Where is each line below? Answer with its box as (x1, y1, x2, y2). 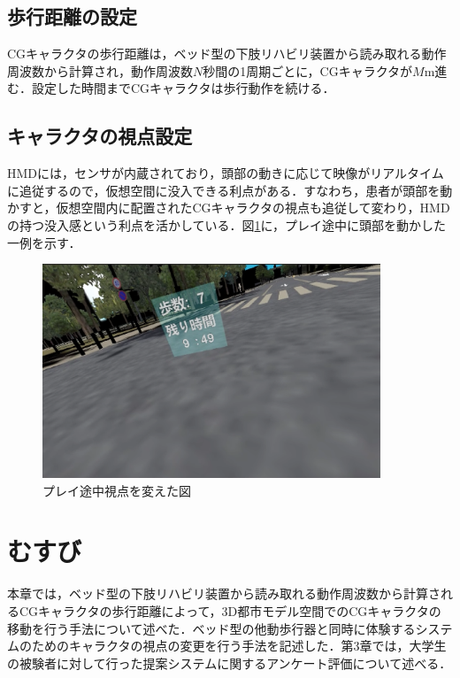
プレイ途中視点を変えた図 (42, 481, 191, 499)
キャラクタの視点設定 (7, 122, 193, 150)
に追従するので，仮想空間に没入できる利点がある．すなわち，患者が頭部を (7, 181, 441, 199)
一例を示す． (7, 233, 81, 251)
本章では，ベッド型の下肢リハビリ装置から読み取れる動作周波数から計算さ (7, 584, 441, 603)
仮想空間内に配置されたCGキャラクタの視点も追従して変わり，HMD (56, 198, 450, 217)
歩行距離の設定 (7, 3, 137, 30)
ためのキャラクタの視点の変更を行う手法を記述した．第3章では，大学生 (31, 636, 447, 655)
